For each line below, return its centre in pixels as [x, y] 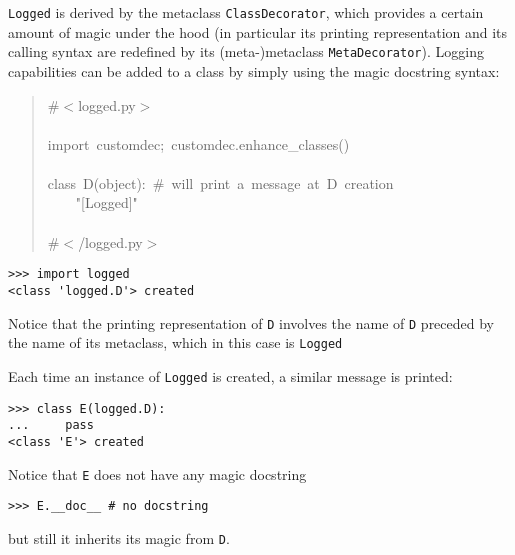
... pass [51, 425]
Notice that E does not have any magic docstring [157, 473]
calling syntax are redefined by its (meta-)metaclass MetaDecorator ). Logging [246, 51]
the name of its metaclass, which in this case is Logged [175, 342]
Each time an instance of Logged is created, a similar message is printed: [230, 375]
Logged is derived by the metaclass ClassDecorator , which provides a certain [246, 12]
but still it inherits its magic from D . [119, 537]
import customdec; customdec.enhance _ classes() [198, 143]
